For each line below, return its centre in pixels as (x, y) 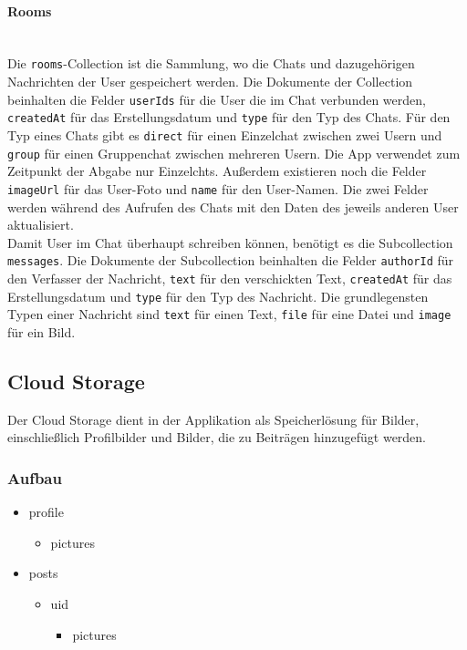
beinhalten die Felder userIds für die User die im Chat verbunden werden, (217, 99)
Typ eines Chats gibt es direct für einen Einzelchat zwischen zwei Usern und (225, 134)
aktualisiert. (41, 225)
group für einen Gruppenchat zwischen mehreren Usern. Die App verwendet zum (234, 153)
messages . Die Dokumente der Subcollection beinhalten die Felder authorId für (231, 260)
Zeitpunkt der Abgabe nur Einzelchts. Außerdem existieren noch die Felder (217, 171)
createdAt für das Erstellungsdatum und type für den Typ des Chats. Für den (229, 117)
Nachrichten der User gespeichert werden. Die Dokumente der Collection (210, 82)
